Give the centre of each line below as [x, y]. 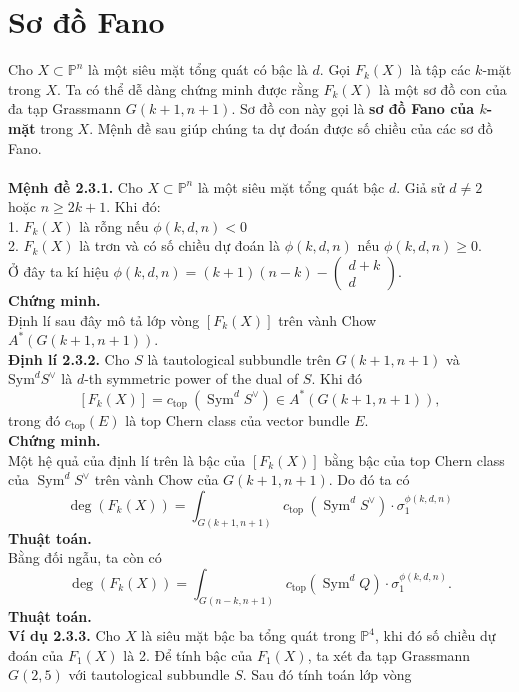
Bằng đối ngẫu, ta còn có [85, 557]
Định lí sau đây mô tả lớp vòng [104, 319]
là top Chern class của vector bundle [237, 419]
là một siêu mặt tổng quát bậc [291, 186]
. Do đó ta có [369, 479]
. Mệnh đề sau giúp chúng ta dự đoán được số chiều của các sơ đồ [291, 127]
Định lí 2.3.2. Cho [69, 358]
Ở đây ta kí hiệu [58, 271]
